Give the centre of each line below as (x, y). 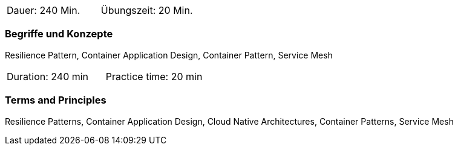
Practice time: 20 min (154, 76)
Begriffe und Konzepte (59, 34)
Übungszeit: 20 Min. (147, 10)
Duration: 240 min (48, 76)
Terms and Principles (56, 100)
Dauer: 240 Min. (44, 10)
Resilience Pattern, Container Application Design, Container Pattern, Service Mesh (169, 55)
